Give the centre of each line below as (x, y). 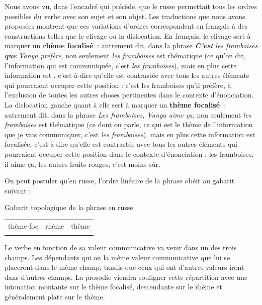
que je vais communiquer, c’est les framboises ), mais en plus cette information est (130, 134)
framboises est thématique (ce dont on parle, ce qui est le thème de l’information (129, 124)
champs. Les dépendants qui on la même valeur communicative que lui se (117, 257)
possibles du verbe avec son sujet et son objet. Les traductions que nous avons (125, 16)
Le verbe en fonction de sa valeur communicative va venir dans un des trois (121, 247)
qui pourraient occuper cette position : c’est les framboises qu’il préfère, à (118, 85)
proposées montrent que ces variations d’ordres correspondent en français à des (126, 26)
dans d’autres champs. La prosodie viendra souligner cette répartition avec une (126, 277)
